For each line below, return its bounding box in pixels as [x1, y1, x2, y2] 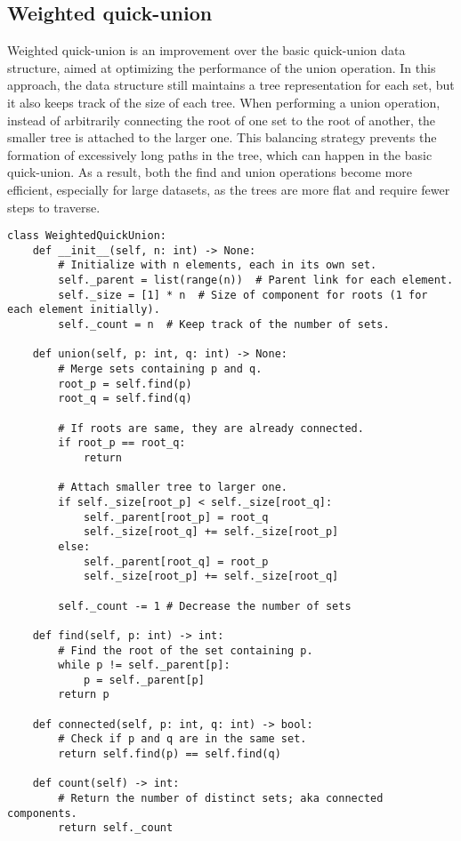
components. [7, 806, 77, 820]
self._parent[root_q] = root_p [83, 555, 269, 568]
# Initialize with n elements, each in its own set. [58, 259, 377, 272]
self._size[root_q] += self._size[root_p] [83, 525, 339, 539]
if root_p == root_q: [58, 437, 186, 450]
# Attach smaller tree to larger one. [58, 481, 287, 494]
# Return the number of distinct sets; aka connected [58, 792, 384, 805]
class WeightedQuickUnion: [7, 229, 166, 243]
